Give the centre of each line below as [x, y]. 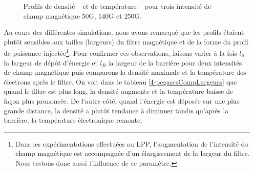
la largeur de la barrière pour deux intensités [175, 62]
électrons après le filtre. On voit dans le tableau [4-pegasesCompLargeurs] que [120, 81]
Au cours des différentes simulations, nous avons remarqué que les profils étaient [124, 32]
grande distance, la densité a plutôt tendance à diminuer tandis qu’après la [116, 110]
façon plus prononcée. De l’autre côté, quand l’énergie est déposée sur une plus [122, 101]
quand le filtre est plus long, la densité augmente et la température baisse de [119, 91]
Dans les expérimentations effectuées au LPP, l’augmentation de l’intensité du [132, 143]
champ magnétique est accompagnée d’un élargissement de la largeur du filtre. [132, 153]
